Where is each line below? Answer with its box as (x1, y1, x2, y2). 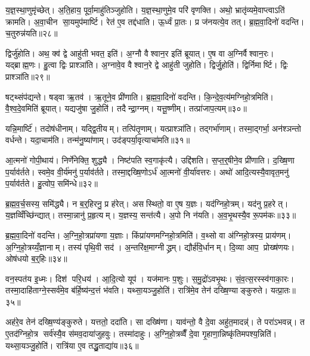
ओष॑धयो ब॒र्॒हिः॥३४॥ (5, 252, 67, 265)
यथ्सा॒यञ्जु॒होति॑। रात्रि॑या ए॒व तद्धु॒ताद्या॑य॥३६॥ (5, 339, 139, 351)
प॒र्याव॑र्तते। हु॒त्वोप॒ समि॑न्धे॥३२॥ (5, 177, 98, 190)
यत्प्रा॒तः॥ (270, 284, 296, 296)
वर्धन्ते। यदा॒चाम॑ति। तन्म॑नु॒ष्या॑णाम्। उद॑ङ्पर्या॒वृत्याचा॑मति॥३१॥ (5, 134, 190, 146)
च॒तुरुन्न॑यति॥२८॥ (5, 27, 58, 39)
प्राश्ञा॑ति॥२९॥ (5, 70, 50, 82)
